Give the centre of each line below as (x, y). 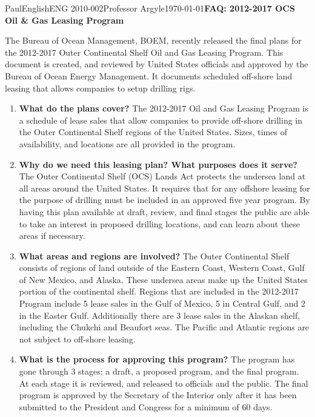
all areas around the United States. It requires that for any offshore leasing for (164, 188)
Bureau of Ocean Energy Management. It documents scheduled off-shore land (149, 75)
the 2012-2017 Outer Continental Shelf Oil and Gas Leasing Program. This (144, 52)
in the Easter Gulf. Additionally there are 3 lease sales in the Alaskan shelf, (160, 315)
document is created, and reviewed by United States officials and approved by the (157, 64)
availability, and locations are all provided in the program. (127, 143)
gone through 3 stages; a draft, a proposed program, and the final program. (159, 371)
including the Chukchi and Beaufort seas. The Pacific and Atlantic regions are (164, 327)
